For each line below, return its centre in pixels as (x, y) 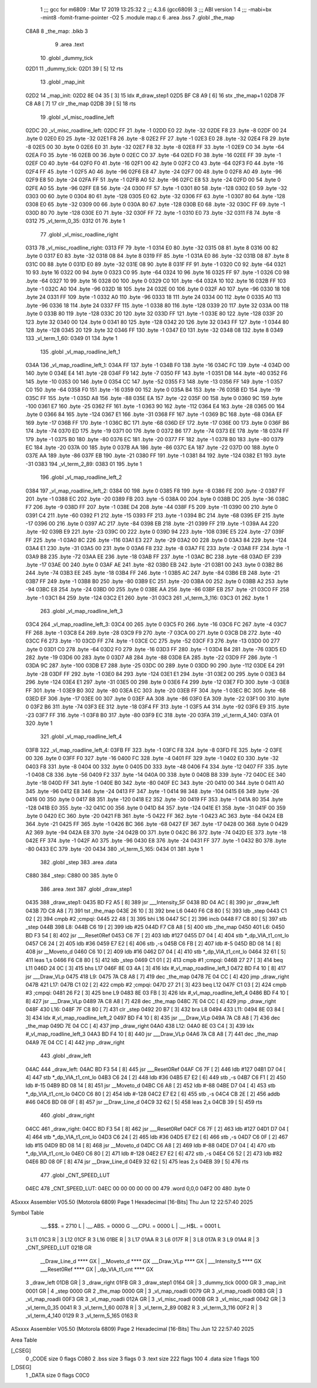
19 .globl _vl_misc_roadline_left (77, 117)
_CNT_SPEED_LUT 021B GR (59, 1248)
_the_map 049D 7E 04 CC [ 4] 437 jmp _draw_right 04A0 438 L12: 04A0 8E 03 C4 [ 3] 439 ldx (140, 1026)
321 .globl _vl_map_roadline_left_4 (81, 737)
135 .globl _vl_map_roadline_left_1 (80, 352)
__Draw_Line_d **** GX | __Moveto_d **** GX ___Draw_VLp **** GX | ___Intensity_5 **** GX (151, 1261)
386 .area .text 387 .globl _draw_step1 (86, 889)
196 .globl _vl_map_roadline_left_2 (81, 477)
